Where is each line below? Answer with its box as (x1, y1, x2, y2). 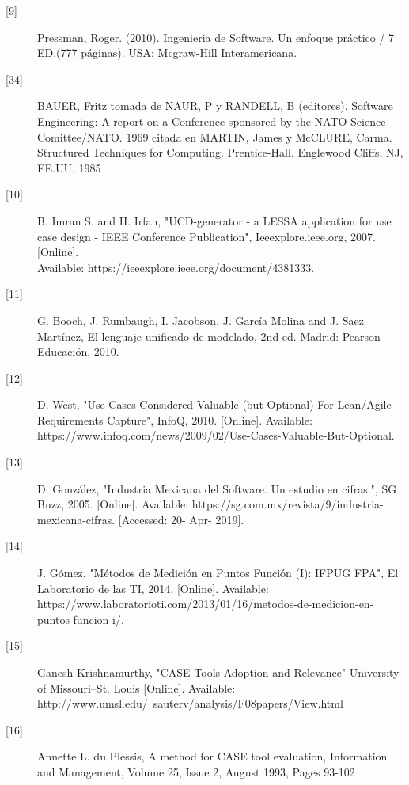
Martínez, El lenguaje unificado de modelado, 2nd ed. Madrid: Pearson (37, 327, 381, 344)
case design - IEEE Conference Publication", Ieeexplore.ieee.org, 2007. (37, 228, 376, 244)
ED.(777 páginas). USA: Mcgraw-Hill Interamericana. (37, 44, 297, 61)
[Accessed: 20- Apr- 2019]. (118, 511, 244, 527)
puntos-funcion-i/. (37, 610, 124, 627)
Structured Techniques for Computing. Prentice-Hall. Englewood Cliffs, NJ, (37, 144, 403, 160)
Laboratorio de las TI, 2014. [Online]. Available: (37, 579, 269, 596)
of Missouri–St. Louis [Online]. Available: (37, 679, 236, 696)
